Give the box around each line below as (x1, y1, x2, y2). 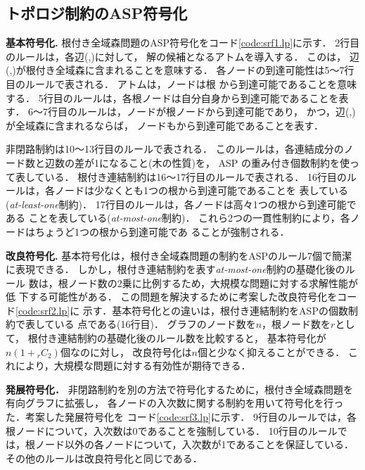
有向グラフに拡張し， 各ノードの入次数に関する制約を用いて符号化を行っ (6, 395, 344, 410)
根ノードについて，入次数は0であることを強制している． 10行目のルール (6, 423, 338, 438)
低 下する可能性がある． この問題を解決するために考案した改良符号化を (6, 289, 338, 304)
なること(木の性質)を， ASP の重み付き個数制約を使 (108, 155, 350, 170)
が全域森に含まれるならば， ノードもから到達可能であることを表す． (6, 118, 324, 132)
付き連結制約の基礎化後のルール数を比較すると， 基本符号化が (37, 331, 326, 345)
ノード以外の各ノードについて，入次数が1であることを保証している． (34, 437, 354, 452)
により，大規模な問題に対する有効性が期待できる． (15, 358, 251, 373)
